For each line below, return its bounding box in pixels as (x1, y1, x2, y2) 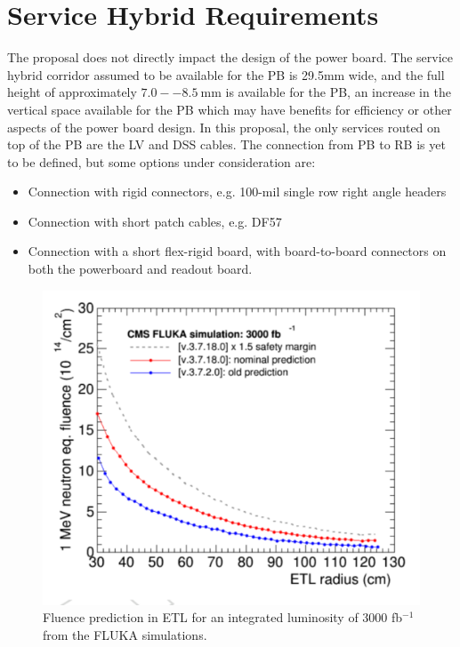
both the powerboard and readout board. (28, 260, 253, 278)
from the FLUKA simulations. (43, 625, 207, 643)
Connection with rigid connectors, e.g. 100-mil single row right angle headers (28, 182, 447, 201)
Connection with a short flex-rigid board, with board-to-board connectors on (28, 242, 447, 260)
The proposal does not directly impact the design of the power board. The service (7, 48, 453, 67)
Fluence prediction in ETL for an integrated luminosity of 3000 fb (43, 608, 403, 627)
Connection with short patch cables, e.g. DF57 (28, 212, 282, 230)
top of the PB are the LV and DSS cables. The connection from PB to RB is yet (7, 135, 446, 154)
